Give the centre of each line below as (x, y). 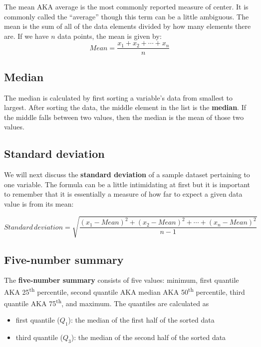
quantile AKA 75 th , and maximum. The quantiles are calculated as (107, 302)
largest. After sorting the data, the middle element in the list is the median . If (125, 107)
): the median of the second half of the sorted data (148, 337)
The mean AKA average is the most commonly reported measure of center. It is (126, 6)
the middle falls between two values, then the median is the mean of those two (124, 117)
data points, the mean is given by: (110, 36)
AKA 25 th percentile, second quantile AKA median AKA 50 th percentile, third (125, 291)
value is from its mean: (39, 204)
